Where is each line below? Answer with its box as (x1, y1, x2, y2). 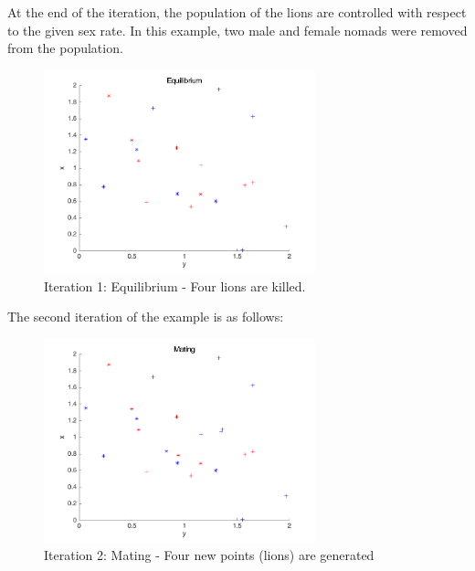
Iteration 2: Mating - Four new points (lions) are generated (44, 545, 375, 565)
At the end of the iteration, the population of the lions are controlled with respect (7, 3, 467, 21)
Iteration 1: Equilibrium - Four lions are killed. (44, 276, 306, 295)
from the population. (7, 38, 123, 58)
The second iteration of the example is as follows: (7, 307, 284, 326)
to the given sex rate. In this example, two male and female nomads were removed (7, 20, 468, 39)
